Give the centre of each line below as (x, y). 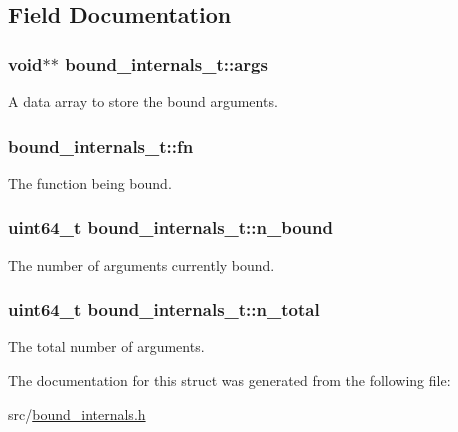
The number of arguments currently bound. (141, 264)
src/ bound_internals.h (77, 413)
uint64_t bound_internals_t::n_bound (170, 227)
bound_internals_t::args (166, 63)
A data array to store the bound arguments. (143, 101)
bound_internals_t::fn (101, 145)
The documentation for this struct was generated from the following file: (229, 380)
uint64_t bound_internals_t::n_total (164, 309)
